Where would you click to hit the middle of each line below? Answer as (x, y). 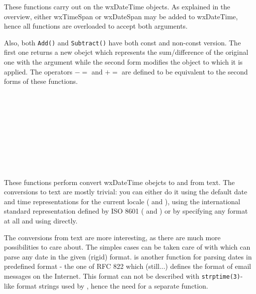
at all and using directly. (41, 220)
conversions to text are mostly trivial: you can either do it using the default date (126, 192)
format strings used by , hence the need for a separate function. (112, 285)
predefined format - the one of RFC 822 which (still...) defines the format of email (128, 266)
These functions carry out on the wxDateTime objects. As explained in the (117, 6)
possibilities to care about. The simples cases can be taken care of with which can (127, 247)
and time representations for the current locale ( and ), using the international (122, 201)
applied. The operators (38, 71)
